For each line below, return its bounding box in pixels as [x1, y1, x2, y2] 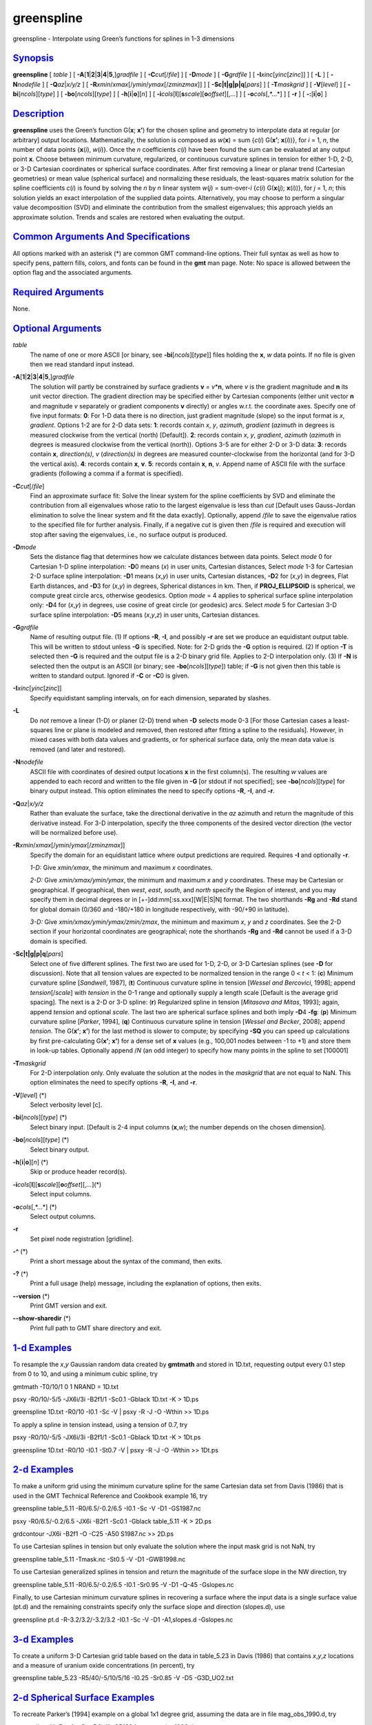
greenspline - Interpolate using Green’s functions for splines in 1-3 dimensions [12, 34, 235, 43]
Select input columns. [30, 1190, 92, 1199]
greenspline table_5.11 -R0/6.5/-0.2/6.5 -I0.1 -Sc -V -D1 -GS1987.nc [12, 1504, 201, 1512]
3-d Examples [12, 1633, 74, 1645]
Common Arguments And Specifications [12, 231, 191, 243]
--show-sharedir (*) [12, 1314, 72, 1323]
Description [12, 108, 65, 120]
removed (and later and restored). [30, 745, 126, 753]
